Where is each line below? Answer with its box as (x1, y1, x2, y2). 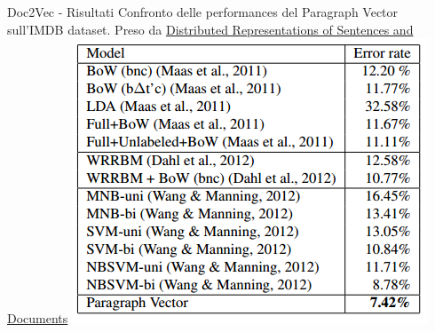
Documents (7, 309, 68, 328)
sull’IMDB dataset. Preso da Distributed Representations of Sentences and (7, 20, 414, 38)
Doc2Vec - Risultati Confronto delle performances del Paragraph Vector (7, 3, 399, 20)
